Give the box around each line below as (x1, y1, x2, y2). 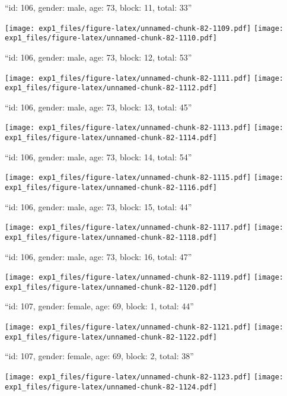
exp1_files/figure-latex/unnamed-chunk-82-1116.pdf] (5, 183, 217, 192)
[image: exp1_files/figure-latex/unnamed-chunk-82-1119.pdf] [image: (5, 273, 284, 282)
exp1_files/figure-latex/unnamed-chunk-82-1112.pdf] (5, 84, 217, 93)
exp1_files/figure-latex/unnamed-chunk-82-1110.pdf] (5, 34, 217, 43)
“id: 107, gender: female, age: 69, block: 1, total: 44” (5, 300, 194, 312)
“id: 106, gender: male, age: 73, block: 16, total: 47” (5, 250, 192, 262)
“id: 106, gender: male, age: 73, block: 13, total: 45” (5, 100, 192, 113)
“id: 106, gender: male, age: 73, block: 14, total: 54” (5, 150, 192, 163)
